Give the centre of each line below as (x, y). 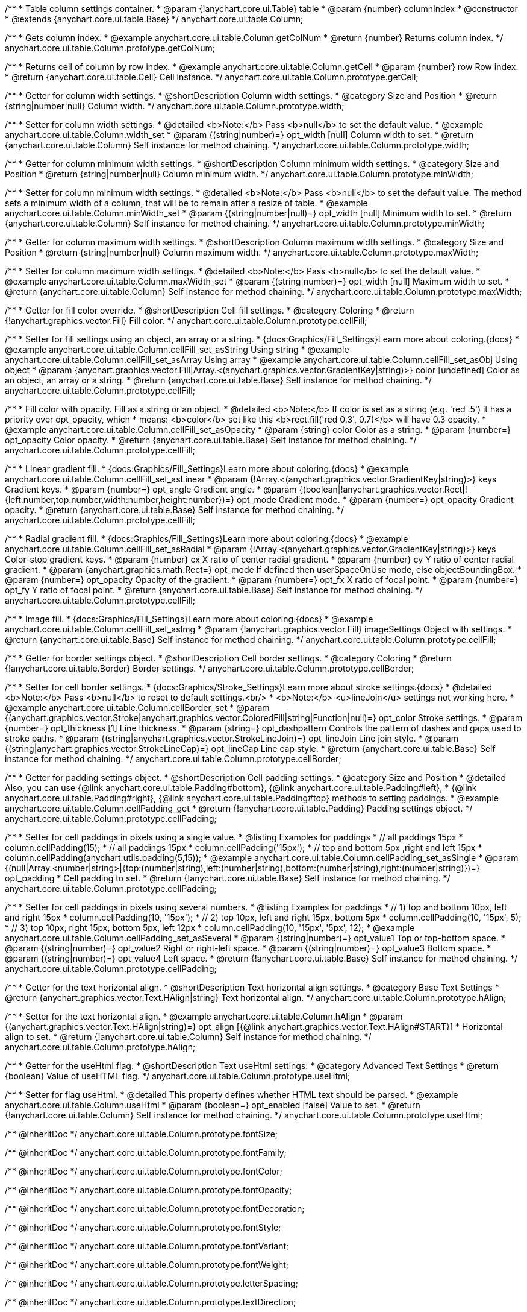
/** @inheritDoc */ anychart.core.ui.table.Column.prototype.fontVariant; (147, 1246)
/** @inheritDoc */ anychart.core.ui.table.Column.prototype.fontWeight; (147, 1265)
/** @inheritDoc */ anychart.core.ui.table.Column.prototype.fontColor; (144, 1171)
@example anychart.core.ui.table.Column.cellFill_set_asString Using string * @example (177, 349)
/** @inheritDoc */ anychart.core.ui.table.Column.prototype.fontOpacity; (148, 1190)
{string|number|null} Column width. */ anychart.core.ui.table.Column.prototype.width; (175, 106)
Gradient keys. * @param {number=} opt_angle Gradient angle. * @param (151, 489)
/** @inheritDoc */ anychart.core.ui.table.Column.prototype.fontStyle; (143, 1227)
